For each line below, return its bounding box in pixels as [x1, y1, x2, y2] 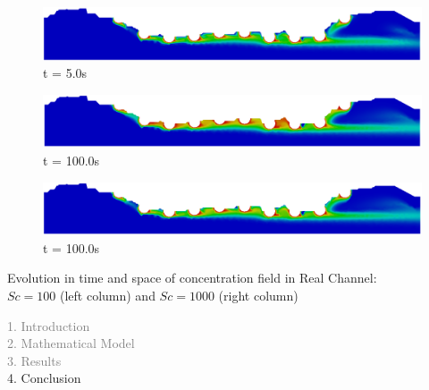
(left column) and [59, 286, 156, 305]
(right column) [218, 286, 299, 305]
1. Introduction [7, 316, 90, 335]
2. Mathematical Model [7, 334, 135, 352]
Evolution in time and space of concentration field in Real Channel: [7, 268, 377, 287]
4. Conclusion [7, 369, 81, 387]
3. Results [7, 351, 62, 369]
